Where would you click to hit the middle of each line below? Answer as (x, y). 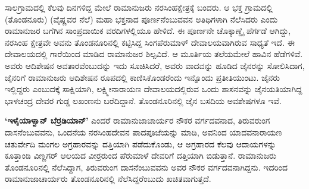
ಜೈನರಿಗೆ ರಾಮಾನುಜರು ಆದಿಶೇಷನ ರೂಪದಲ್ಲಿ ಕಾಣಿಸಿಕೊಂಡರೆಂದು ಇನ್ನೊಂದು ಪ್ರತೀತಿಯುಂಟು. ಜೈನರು (143, 77)
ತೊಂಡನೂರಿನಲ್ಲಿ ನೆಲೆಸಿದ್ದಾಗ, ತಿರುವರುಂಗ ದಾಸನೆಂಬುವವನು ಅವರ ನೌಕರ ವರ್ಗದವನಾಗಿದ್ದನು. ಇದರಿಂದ (146, 167)
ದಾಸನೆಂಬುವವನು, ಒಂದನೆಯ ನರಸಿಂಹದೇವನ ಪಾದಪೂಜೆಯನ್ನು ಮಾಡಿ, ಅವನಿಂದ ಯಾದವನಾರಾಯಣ (143, 132)
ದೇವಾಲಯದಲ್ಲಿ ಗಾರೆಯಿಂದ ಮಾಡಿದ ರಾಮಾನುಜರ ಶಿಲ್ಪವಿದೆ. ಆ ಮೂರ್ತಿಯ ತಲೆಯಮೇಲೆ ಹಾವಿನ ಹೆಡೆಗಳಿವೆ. (154, 54)
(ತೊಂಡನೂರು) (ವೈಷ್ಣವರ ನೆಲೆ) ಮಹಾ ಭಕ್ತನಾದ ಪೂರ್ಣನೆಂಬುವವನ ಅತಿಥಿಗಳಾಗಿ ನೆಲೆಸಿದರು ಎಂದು (141, 19)
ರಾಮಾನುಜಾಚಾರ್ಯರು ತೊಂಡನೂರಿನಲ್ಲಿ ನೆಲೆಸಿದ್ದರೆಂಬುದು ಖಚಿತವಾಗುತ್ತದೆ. (108, 179)
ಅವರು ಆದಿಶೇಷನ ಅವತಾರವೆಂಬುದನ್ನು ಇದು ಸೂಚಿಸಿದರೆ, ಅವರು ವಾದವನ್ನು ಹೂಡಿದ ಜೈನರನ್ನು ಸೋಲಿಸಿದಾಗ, (155, 65)
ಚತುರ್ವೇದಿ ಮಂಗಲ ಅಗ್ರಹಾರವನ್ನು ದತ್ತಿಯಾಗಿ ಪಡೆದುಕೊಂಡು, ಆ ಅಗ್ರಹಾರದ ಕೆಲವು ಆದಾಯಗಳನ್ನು (141, 144)
